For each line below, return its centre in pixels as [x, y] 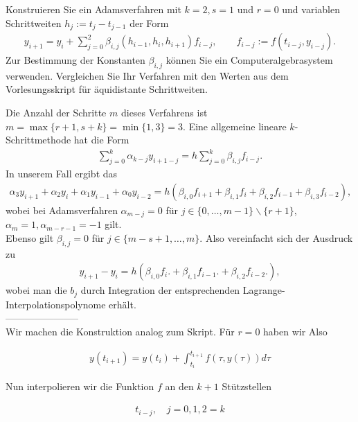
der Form [149, 23]
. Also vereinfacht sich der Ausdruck [276, 237]
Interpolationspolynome [56, 304]
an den [179, 386]
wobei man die [36, 290]
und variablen [311, 9]
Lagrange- [264, 290]
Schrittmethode [38, 140]
